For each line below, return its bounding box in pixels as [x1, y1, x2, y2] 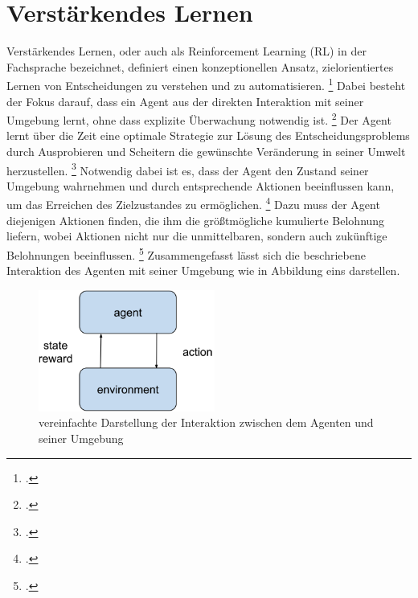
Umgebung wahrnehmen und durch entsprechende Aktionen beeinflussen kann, [6, 177, 395, 194]
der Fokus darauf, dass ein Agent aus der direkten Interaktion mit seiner [6, 92, 364, 109]
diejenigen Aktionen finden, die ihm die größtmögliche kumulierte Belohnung [6, 211, 385, 228]
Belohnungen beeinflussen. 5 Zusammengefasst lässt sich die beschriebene [6, 244, 366, 263]
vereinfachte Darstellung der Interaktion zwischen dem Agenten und [39, 414, 374, 431]
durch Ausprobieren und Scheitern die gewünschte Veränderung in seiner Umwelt [6, 143, 406, 159]
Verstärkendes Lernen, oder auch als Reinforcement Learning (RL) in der [6, 43, 367, 59]
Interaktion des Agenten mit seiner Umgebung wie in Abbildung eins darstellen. [6, 262, 400, 279]
